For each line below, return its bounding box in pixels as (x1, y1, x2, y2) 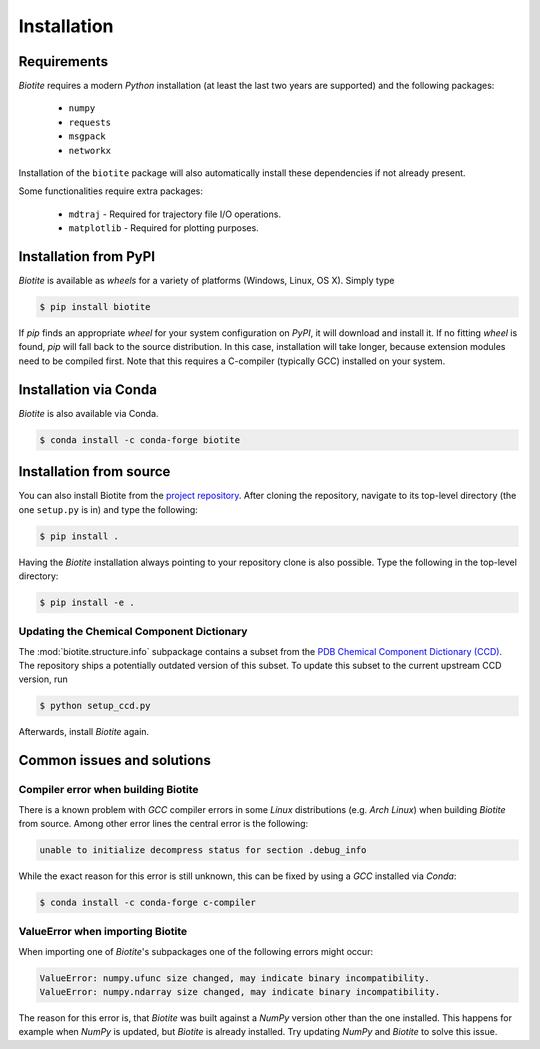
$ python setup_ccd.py (39, 700, 151, 712)
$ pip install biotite (39, 301, 151, 313)
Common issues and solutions (18, 752, 212, 769)
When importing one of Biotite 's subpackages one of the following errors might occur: (18, 945, 374, 957)
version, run (18, 673, 69, 685)
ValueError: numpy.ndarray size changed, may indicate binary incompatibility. (39, 986, 441, 998)
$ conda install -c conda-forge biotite (39, 434, 240, 445)
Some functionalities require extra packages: (18, 185, 204, 197)
